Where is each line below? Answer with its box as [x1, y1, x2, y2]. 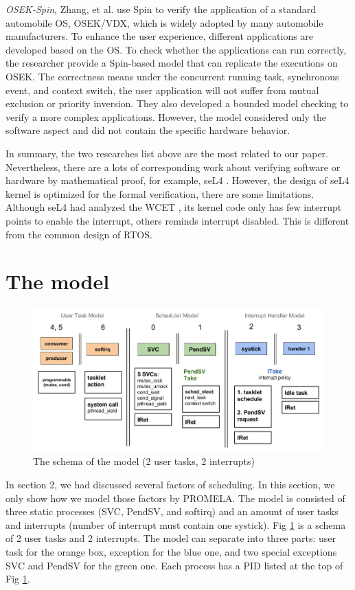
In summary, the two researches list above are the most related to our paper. [5, 146, 328, 160]
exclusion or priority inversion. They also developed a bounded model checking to [5, 96, 349, 111]
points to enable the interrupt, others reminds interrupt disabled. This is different [5, 213, 350, 227]
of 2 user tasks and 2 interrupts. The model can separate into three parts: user [5, 531, 336, 545]
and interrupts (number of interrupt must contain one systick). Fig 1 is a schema [5, 517, 346, 532]
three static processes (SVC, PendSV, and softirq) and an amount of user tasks [5, 504, 339, 519]
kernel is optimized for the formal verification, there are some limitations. [5, 186, 314, 201]
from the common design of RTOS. [5, 227, 152, 241]
